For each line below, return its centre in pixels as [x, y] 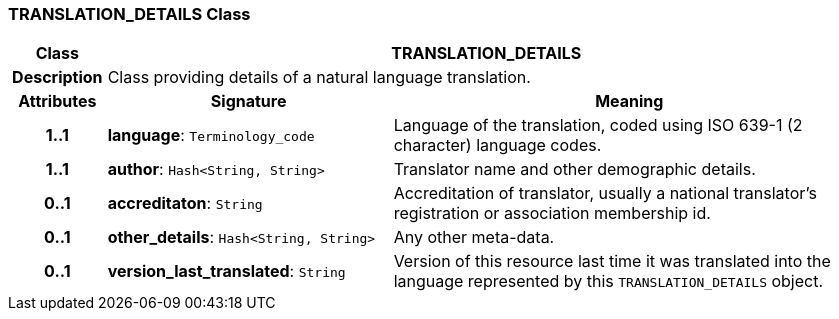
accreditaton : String [185, 203]
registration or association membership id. [552, 213]
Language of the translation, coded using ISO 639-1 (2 [598, 125]
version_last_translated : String [226, 271]
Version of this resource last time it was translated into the [612, 261]
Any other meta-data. [474, 237]
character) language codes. [497, 145]
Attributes [57, 101]
